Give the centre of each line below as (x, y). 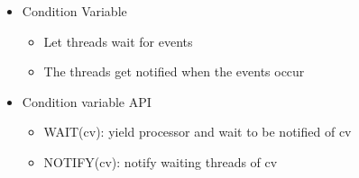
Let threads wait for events (118, 41)
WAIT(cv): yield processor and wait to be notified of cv (198, 132)
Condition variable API (87, 101)
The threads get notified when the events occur (174, 71)
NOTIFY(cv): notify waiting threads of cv (161, 161)
